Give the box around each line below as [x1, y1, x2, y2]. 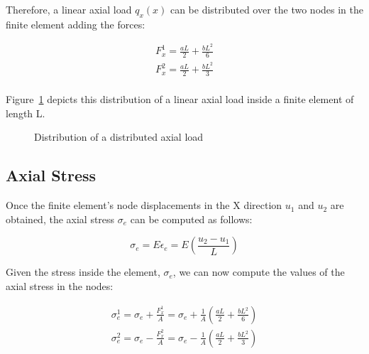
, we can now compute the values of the [172, 264, 345, 279]
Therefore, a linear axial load [6, 2, 132, 16]
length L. [6, 105, 45, 120]
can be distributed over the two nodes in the [170, 2, 363, 16]
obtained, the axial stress [6, 211, 115, 226]
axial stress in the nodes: [6, 279, 114, 294]
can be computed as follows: [130, 211, 253, 226]
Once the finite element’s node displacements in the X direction [6, 198, 282, 213]
